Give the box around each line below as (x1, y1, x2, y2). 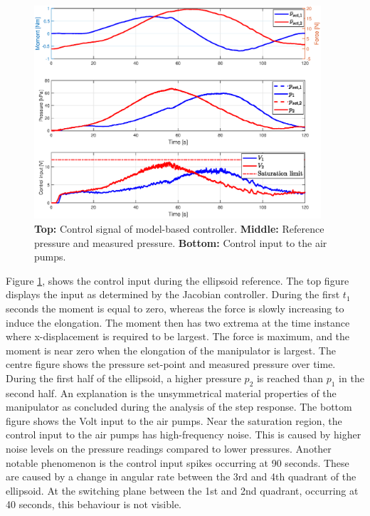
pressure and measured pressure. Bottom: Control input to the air (34, 235, 327, 250)
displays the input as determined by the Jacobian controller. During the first (6, 287, 340, 302)
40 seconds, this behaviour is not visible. (6, 497, 181, 512)
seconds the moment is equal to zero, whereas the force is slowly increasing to (6, 300, 344, 315)
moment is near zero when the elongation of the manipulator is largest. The (6, 342, 336, 357)
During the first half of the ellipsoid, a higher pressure (6, 370, 241, 385)
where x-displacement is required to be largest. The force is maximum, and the (6, 329, 350, 344)
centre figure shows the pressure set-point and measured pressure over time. (6, 357, 336, 372)
